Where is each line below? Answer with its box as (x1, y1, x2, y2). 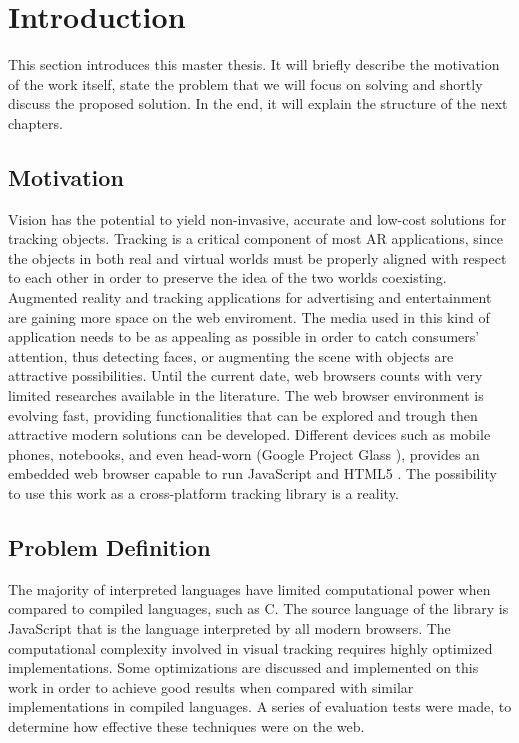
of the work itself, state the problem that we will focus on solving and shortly (8, 73, 483, 94)
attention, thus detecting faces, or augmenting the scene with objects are (8, 345, 454, 366)
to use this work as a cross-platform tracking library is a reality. (8, 483, 399, 504)
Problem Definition (8, 532, 211, 562)
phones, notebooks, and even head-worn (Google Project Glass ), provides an (8, 443, 480, 464)
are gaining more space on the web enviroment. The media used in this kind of (8, 306, 490, 327)
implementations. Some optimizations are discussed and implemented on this (8, 657, 479, 678)
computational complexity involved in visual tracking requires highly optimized (8, 637, 493, 658)
